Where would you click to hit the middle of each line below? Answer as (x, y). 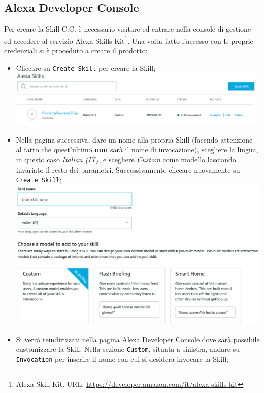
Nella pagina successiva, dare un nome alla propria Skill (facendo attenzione (134, 139)
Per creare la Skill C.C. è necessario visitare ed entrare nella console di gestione (128, 29)
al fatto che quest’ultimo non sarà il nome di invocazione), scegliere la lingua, (137, 149)
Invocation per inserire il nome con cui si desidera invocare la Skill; (122, 359)
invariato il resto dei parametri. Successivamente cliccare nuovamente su (128, 169)
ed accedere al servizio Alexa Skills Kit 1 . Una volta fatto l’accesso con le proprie (129, 40)
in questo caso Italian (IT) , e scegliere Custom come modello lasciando (126, 159)
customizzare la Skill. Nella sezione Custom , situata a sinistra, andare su (128, 349)
